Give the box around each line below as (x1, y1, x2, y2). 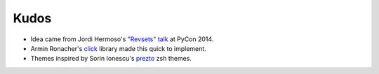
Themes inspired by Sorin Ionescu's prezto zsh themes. (30, 54, 192, 63)
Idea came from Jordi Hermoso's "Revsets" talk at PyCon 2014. (30, 35, 214, 43)
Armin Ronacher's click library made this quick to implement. (30, 44, 206, 52)
